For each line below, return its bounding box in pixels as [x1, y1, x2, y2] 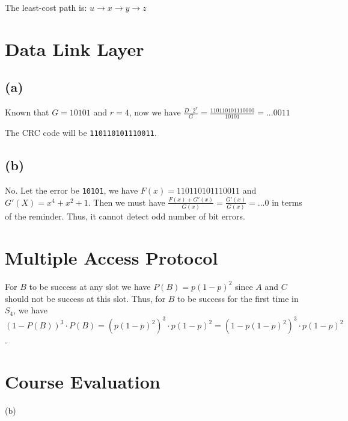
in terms [272, 195, 302, 208]
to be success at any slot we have [29, 280, 151, 292]
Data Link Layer [5, 36, 144, 61]
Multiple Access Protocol [5, 245, 218, 269]
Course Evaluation [5, 369, 160, 393]
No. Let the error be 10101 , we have [5, 183, 138, 196]
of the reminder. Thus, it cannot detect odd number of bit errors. [5, 210, 245, 223]
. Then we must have [88, 195, 165, 208]
